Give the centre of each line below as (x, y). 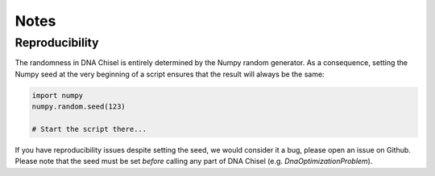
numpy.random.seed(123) (79, 107)
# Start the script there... (89, 129)
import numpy (58, 95)
